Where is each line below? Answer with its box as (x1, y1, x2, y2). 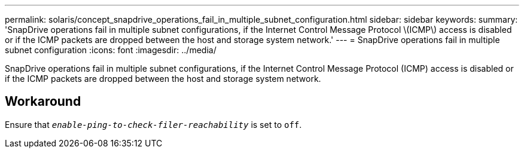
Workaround (5, 94, 81, 109)
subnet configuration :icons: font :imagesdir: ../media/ (5, 45, 217, 55)
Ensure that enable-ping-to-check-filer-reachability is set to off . (5, 119, 302, 130)
